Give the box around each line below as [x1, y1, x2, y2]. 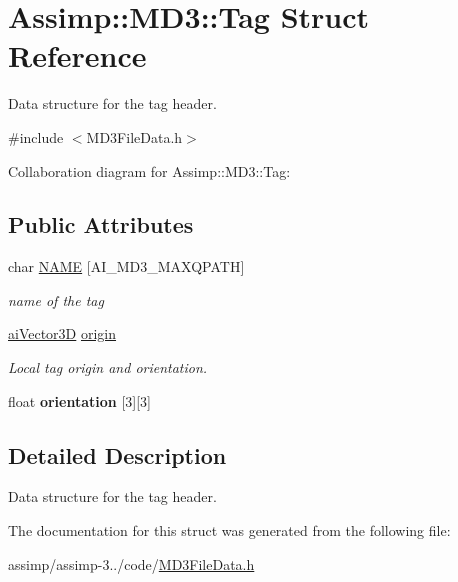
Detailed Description [8, 439, 227, 470]
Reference [8, 35, 147, 76]
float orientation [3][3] [8, 390, 151, 411]
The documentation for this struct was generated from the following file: [8, 520, 451, 541]
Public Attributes [8, 209, 194, 240]
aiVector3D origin [8, 323, 117, 344]
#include [8, 126, 64, 147]
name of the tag [8, 289, 104, 310]
